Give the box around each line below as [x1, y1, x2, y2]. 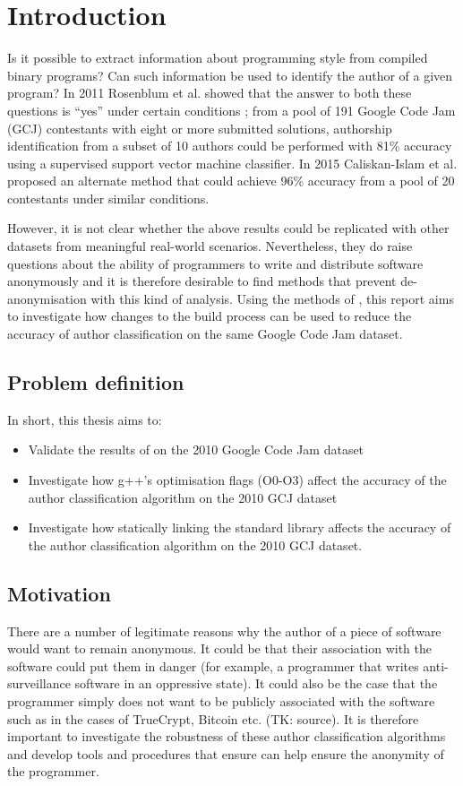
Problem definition [7, 368, 184, 396]
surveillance [7, 674, 71, 693]
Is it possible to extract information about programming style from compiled [7, 48, 428, 67]
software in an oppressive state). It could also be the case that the [74, 674, 438, 693]
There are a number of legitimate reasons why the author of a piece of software [7, 621, 442, 640]
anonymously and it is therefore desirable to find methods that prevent [7, 272, 397, 290]
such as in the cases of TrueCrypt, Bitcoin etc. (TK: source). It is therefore [7, 709, 419, 728]
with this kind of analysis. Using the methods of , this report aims [90, 289, 454, 307]
